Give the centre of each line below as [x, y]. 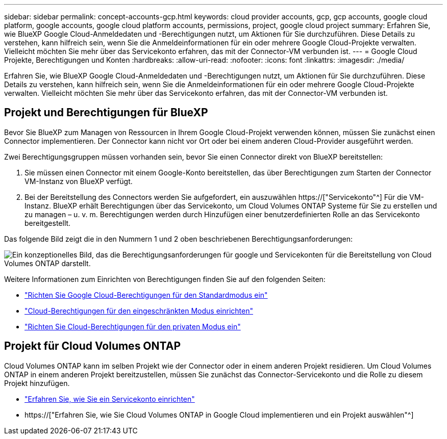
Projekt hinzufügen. [37, 383]
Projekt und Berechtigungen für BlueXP [106, 113]
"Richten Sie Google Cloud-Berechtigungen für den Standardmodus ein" [146, 295]
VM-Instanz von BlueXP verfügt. [79, 181]
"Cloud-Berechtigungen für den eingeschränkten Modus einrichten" [139, 311]
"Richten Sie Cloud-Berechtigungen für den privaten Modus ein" [133, 326]
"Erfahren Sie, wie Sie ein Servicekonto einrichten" [110, 399]
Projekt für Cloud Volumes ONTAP [92, 346]
